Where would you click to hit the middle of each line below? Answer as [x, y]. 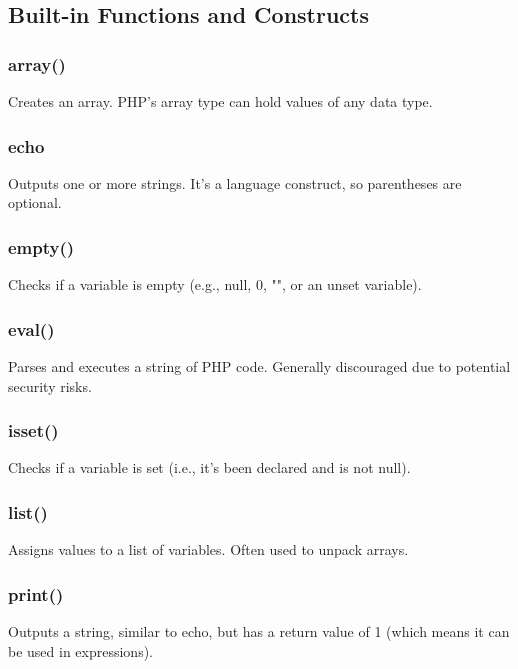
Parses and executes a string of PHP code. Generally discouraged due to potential [259, 366]
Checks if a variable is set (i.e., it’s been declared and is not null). [209, 467]
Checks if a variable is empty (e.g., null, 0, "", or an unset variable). [215, 284]
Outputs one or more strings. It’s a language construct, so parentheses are [235, 182]
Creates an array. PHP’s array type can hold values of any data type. [220, 101]
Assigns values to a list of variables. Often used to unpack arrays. [208, 549]
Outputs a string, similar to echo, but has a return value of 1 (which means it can [259, 631]
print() [36, 593]
